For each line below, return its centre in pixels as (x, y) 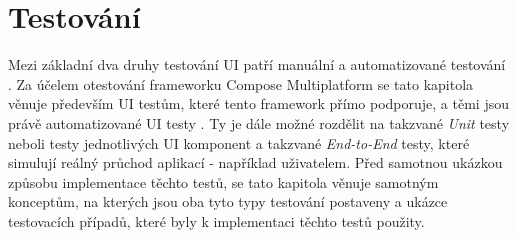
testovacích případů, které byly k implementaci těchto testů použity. (216, 220)
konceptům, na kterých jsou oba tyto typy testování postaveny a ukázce (228, 201)
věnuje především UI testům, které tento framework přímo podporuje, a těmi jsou (258, 103)
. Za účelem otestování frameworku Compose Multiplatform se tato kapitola (241, 83)
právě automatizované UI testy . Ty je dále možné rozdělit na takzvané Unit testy (259, 122)
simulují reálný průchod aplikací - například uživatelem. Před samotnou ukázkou (255, 162)
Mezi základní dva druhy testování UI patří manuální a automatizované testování (257, 64)
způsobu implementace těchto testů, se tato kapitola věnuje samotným (223, 181)
